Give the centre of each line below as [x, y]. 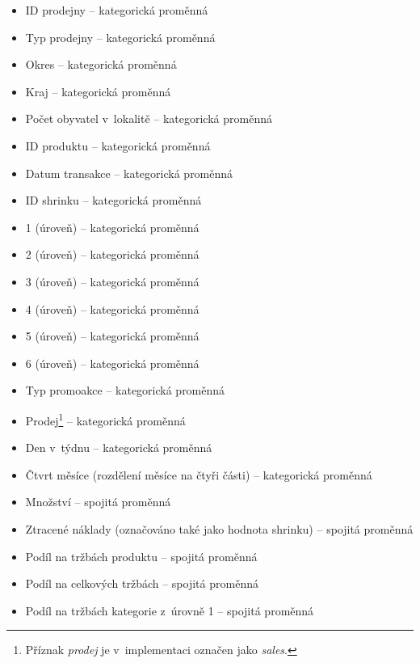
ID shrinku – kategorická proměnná [113, 200]
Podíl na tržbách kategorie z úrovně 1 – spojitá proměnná [170, 610]
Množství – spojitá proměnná [98, 502]
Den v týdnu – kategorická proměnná [119, 448]
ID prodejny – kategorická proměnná [117, 10]
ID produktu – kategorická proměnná [118, 145]
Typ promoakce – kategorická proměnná [125, 390]
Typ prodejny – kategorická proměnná [120, 37]
